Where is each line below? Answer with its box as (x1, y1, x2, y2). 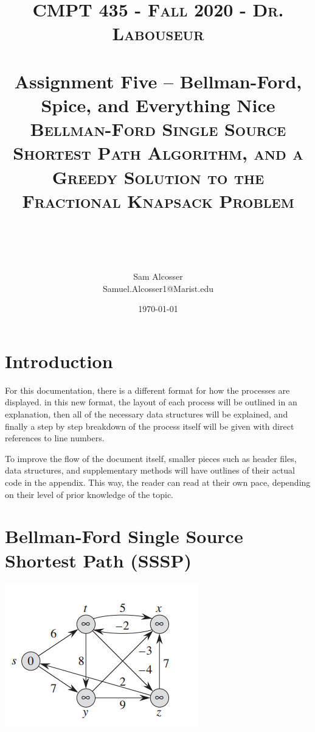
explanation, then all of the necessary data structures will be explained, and (5, 407, 288, 420)
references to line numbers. (5, 432, 105, 444)
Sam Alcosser (133, 270, 183, 283)
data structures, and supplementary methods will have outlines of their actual (5, 464, 295, 477)
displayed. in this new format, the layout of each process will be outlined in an (5, 396, 297, 408)
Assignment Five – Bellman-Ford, (14, 68, 302, 93)
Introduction (5, 348, 113, 373)
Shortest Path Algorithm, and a (13, 140, 303, 165)
